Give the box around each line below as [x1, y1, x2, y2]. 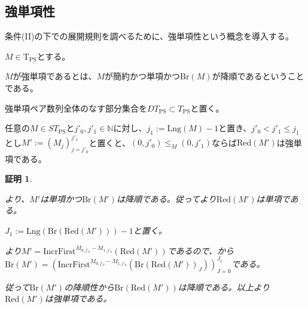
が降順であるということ [212, 70, 304, 82]
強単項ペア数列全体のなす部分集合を [5, 101, 147, 114]
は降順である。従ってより [116, 192, 216, 205]
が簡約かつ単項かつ [105, 70, 181, 82]
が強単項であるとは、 [13, 70, 97, 82]
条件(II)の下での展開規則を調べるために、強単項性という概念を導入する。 [5, 30, 294, 42]
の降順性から [64, 280, 115, 293]
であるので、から [167, 244, 234, 257]
